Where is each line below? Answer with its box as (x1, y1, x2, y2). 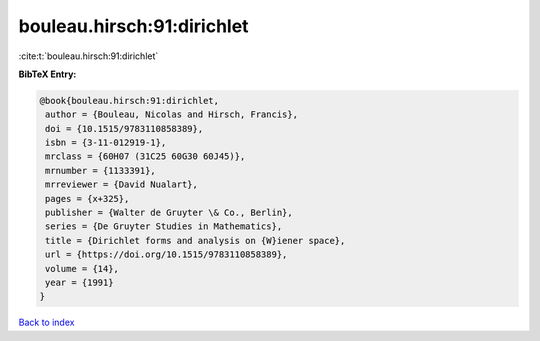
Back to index (18, 316, 75, 329)
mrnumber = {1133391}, (45, 165, 157, 176)
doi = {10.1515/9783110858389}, (45, 123, 204, 134)
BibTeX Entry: (18, 68, 77, 80)
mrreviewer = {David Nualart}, (45, 179, 199, 190)
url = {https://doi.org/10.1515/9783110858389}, (45, 249, 288, 260)
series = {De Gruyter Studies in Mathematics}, (45, 221, 283, 232)
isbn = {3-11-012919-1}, (45, 137, 167, 149)
